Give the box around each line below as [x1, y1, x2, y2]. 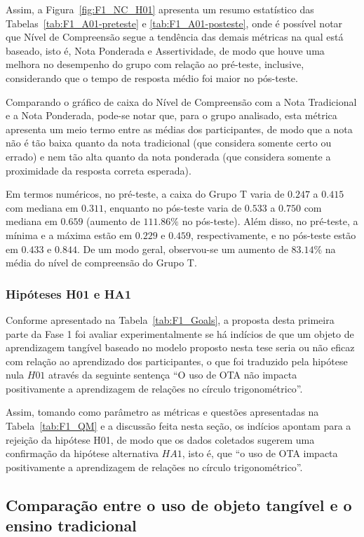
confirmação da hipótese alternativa [6, 446, 159, 461]
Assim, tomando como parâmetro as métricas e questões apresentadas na [6, 405, 319, 419]
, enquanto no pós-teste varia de [104, 200, 242, 215]
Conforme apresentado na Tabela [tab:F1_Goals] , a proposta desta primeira [6, 312, 335, 327]
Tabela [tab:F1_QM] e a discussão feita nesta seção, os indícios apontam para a [6, 419, 351, 433]
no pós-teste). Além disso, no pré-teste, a [182, 214, 358, 229]
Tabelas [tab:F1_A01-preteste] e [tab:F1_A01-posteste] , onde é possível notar [6, 15, 343, 30]
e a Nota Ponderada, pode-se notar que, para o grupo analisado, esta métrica [6, 108, 337, 123]
